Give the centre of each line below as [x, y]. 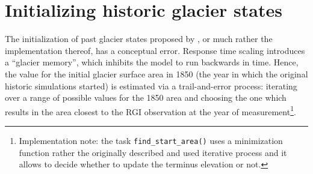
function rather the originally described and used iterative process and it [153, 152]
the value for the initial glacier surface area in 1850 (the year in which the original [156, 73]
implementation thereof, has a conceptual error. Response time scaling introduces [155, 50]
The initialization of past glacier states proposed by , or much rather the [139, 39]
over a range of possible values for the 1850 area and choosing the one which [146, 97]
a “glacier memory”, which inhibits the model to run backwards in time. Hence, [152, 62]
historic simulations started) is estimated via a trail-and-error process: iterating [151, 85]
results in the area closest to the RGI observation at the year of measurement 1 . [150, 110]
